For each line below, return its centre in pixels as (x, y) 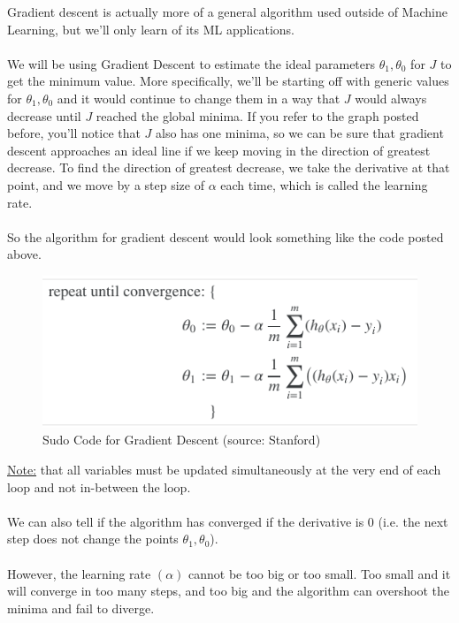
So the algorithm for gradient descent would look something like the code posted (226, 236)
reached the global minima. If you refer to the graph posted (257, 115)
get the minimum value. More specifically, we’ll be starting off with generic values (228, 81)
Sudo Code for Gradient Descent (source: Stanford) (182, 440)
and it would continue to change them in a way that (199, 98)
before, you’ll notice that (74, 133)
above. (24, 254)
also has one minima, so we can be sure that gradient (300, 133)
